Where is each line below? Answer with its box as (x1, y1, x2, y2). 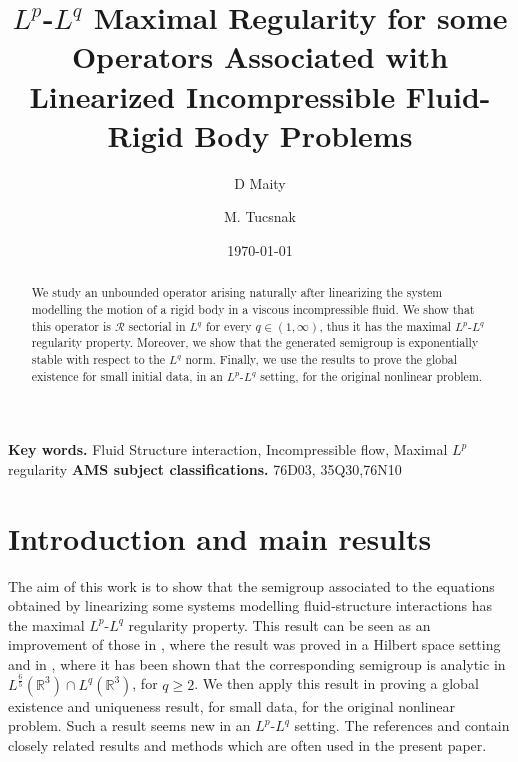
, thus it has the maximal (319, 317, 451, 334)
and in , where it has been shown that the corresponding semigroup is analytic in (8, 653, 506, 674)
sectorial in (128, 317, 186, 334)
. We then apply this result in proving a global (194, 673, 479, 694)
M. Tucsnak (223, 206, 297, 227)
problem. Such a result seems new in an (8, 715, 251, 736)
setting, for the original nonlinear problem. (260, 367, 483, 384)
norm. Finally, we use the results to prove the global (185, 350, 458, 367)
